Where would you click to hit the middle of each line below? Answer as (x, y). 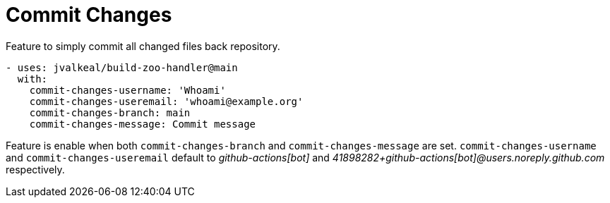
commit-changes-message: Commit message (143, 124)
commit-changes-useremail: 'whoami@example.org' (166, 101)
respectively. (35, 169)
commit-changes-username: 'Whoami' (127, 90)
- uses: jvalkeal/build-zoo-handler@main (122, 67)
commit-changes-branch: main (110, 112)
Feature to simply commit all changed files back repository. (143, 46)
